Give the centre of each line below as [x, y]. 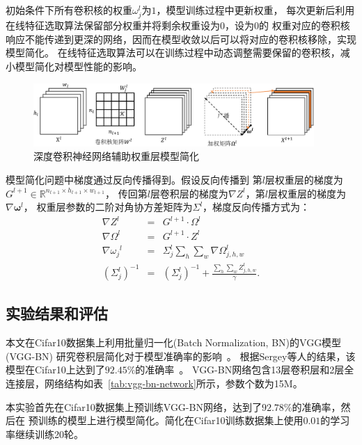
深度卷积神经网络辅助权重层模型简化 [116, 156]
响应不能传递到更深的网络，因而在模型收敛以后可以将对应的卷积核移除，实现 [181, 39]
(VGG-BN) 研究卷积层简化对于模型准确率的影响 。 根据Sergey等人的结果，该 [181, 356]
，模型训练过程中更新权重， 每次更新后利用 [255, 10]
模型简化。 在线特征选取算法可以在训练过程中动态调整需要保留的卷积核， [173, 52]
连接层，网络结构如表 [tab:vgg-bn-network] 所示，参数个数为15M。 [154, 383]
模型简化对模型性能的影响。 [78, 66]
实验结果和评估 [57, 313]
